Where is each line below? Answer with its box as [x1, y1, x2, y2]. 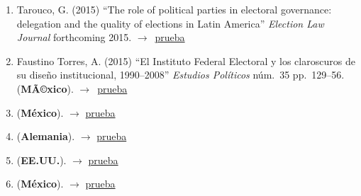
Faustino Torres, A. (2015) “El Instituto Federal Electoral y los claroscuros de [16, 53, 355, 68]
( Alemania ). [16, 129, 75, 144]
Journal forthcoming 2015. [16, 30, 132, 45]
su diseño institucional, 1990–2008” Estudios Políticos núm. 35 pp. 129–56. [16, 67, 345, 82]
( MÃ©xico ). [16, 81, 74, 96]
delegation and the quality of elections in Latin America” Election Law [16, 16, 324, 30]
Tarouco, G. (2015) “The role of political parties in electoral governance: [16, 2, 332, 16]
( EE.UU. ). [16, 152, 67, 167]
